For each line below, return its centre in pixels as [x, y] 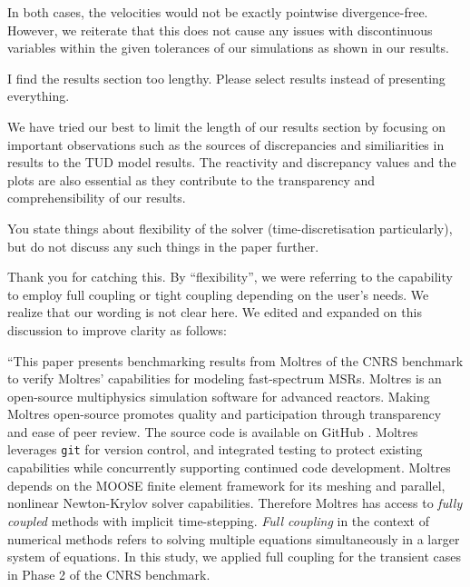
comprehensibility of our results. [97, 198]
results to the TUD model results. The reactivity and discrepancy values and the [232, 162]
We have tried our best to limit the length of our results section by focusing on [227, 126]
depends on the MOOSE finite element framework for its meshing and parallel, [226, 485]
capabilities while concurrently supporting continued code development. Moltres [229, 468]
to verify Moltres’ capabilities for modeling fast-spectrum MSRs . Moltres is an [225, 378]
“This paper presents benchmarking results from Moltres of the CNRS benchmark [235, 360]
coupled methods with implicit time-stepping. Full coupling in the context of [219, 520]
